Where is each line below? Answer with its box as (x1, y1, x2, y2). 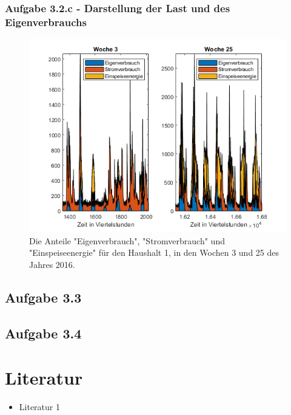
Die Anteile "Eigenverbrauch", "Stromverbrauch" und (29, 234, 225, 247)
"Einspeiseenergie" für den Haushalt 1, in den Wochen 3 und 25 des (29, 246, 279, 259)
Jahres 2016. (29, 258, 75, 270)
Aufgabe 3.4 (5, 323, 82, 342)
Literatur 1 (19, 400, 60, 413)
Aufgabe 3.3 (5, 287, 82, 306)
